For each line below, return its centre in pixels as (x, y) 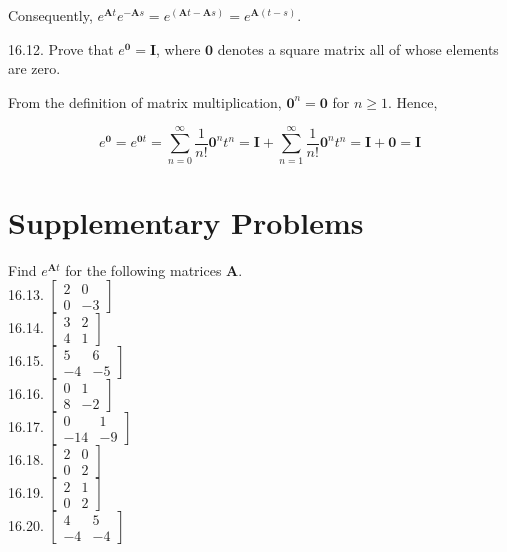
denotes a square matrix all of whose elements (358, 48)
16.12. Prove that (61, 48)
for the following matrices (143, 269)
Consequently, (50, 15)
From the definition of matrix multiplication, (145, 101)
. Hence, (413, 101)
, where (178, 48)
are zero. (34, 68)
